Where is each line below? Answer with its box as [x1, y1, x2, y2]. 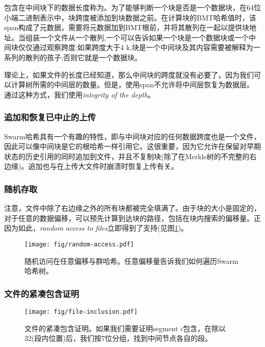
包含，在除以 [182, 323, 226, 333]
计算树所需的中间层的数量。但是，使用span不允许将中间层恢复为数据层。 [11, 79, 254, 90]
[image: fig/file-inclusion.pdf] [24, 308, 138, 315]
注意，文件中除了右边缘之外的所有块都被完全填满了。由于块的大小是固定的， [4, 203, 261, 213]
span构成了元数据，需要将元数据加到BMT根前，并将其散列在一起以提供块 [4, 22, 249, 33]
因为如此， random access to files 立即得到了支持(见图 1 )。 [4, 222, 188, 233]
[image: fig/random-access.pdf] [24, 240, 134, 248]
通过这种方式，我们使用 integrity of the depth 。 [4, 89, 155, 100]
